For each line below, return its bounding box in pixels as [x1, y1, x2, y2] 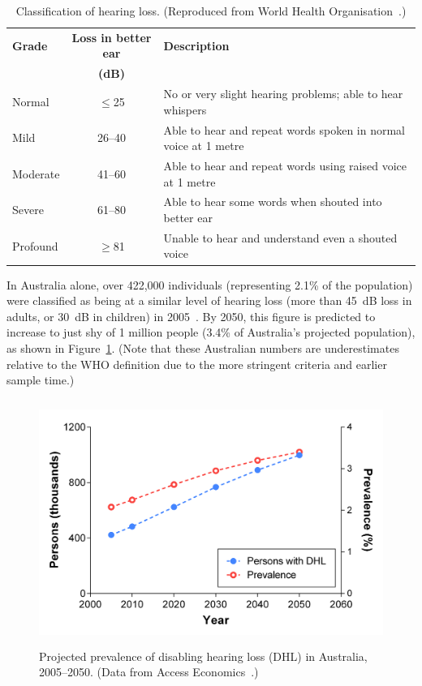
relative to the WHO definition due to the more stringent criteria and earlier [6, 355, 387, 372]
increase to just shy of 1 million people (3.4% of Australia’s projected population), [6, 324, 416, 341]
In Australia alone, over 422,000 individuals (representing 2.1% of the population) [6, 276, 413, 293]
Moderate [12, 165, 60, 182]
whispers [163, 101, 207, 118]
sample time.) [6, 371, 75, 388]
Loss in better [71, 28, 152, 45]
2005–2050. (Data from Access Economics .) [39, 663, 259, 680]
